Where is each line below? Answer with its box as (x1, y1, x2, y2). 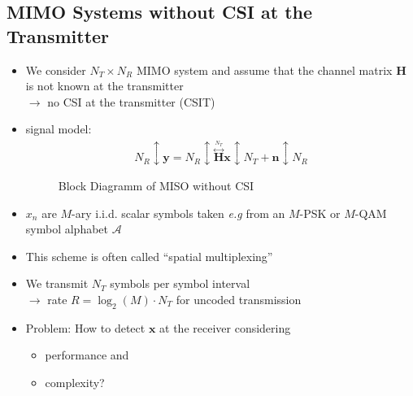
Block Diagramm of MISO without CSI (58, 177, 254, 194)
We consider (25, 61, 86, 78)
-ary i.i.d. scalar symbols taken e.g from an (72, 204, 285, 221)
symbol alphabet (25, 220, 109, 237)
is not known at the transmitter (25, 77, 184, 94)
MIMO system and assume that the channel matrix (136, 61, 393, 78)
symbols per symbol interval (110, 275, 250, 292)
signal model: (25, 120, 92, 137)
